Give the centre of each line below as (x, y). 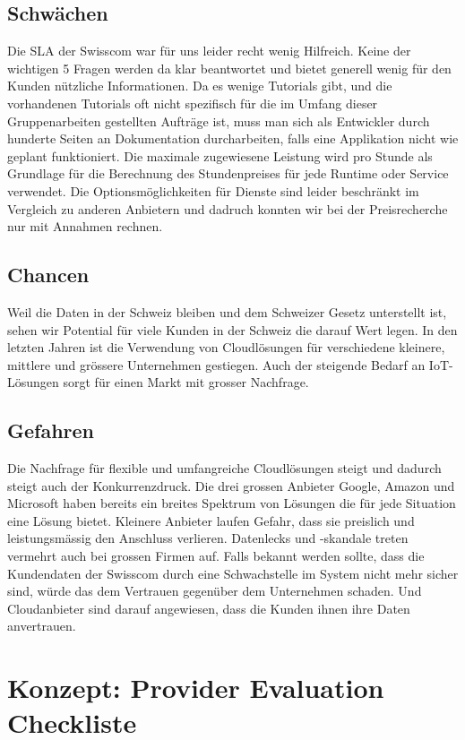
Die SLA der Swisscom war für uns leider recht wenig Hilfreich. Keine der (209, 51)
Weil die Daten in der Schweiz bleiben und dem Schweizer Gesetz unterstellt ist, (227, 311)
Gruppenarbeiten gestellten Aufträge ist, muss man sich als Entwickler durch (219, 120)
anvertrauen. (42, 626)
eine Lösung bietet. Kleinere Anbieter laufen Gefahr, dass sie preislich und (211, 520)
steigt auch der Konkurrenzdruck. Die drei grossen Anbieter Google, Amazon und (231, 485)
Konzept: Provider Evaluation (196, 688)
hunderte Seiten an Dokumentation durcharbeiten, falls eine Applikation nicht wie (233, 138)
